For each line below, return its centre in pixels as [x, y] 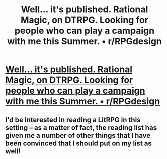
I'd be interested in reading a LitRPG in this [73, 120]
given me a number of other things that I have [78, 136]
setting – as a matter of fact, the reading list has [81, 128]
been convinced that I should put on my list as [78, 143]
